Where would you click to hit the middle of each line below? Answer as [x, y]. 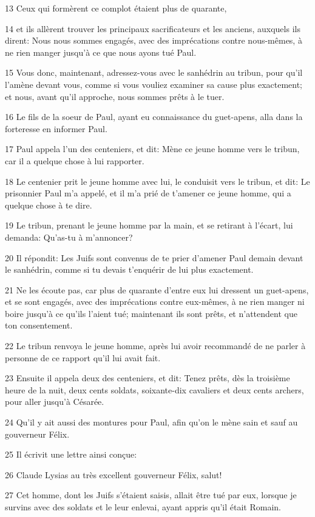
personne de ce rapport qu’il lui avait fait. [83, 357]
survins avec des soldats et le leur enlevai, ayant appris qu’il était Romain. [143, 507]
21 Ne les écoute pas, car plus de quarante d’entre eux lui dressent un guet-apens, [157, 289]
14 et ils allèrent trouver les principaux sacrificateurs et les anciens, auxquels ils [153, 28]
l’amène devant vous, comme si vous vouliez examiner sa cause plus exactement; [154, 84]
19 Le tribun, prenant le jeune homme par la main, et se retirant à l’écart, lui [149, 225]
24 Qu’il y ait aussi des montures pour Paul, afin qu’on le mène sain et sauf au [151, 422]
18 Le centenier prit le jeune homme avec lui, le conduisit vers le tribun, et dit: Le [157, 181]
